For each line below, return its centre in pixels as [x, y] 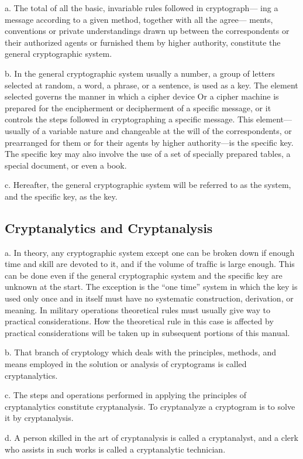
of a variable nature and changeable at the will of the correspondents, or [162, 130]
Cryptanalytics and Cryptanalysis [109, 227]
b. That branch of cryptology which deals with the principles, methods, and [140, 352]
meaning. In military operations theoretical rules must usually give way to [137, 309]
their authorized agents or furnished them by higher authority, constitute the [143, 42]
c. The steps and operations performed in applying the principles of [126, 395]
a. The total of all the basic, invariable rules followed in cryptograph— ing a [142, 8]
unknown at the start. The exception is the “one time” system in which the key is [151, 287]
